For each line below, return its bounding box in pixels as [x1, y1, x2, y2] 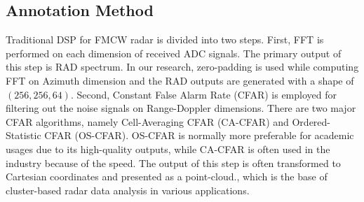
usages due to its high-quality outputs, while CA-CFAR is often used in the [6, 141, 330, 156]
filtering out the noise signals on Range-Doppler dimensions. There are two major [6, 101, 356, 115]
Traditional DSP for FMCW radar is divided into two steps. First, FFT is [6, 32, 324, 47]
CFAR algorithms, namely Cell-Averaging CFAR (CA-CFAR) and [6, 114, 289, 129]
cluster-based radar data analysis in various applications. [6, 182, 250, 197]
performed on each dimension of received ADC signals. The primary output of [6, 45, 342, 60]
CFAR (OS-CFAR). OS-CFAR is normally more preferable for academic [44, 128, 354, 143]
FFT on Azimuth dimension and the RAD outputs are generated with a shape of [6, 73, 354, 87]
